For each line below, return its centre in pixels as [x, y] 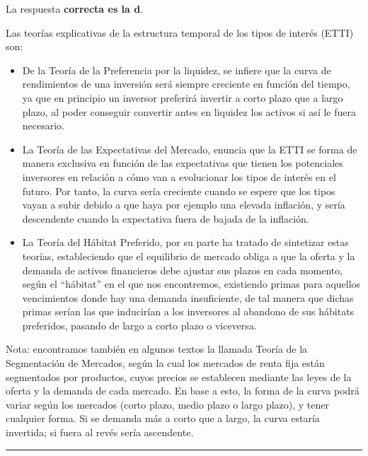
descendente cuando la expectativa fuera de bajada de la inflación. [166, 218]
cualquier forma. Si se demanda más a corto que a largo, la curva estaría [163, 418]
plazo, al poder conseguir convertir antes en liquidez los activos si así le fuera [189, 111]
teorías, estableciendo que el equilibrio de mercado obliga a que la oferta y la [189, 256]
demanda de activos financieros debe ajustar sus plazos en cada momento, [183, 270]
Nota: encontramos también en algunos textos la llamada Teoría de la [157, 349]
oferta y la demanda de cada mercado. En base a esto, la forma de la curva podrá [183, 391]
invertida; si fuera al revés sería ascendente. [100, 432]
